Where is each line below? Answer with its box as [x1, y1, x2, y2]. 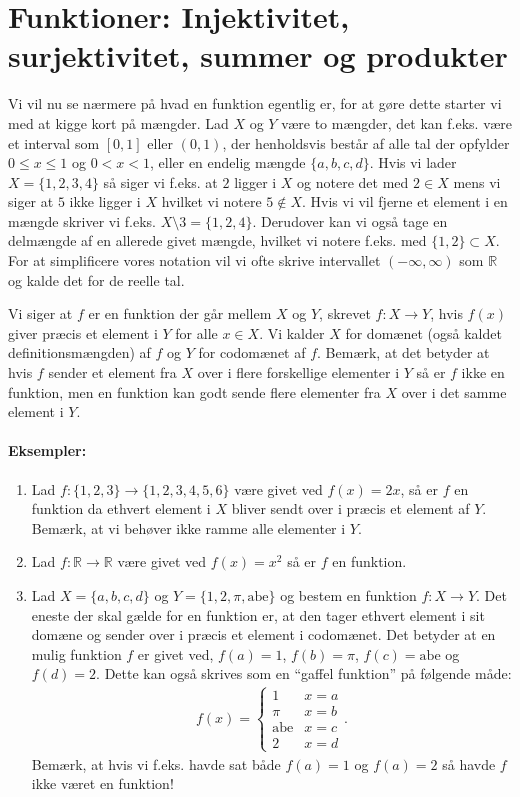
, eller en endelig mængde [149, 152, 306, 173]
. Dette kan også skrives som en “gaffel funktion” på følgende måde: [96, 663, 512, 684]
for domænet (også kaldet [345, 322, 502, 343]
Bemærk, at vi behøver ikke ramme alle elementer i [31, 517, 346, 538]
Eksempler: [8, 440, 87, 461]
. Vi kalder [259, 322, 325, 343]
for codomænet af [198, 342, 306, 363]
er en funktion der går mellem [88, 303, 272, 324]
